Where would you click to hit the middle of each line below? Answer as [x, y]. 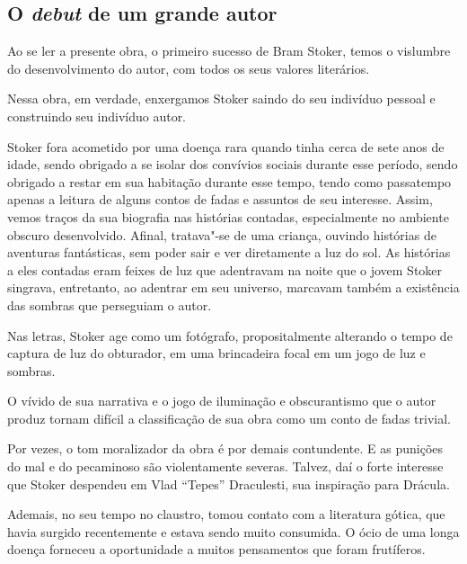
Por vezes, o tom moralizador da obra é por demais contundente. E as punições [225, 448]
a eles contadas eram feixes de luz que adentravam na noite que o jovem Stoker [225, 269]
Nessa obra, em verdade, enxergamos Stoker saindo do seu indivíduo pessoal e [221, 98]
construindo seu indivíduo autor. [97, 116]
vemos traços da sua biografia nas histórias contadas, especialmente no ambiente [228, 216]
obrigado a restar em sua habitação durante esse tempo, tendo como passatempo [229, 181]
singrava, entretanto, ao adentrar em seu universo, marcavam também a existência [233, 287]
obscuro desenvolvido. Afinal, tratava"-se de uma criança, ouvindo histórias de [222, 234]
